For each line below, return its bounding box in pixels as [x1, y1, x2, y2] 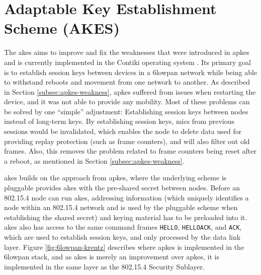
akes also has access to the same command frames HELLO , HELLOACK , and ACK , [4, 222, 242, 232]
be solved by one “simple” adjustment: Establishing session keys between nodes [4, 106, 248, 116]
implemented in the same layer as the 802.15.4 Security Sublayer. [4, 261, 205, 271]
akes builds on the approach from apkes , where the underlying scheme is [4, 172, 227, 183]
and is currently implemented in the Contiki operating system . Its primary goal [4, 56, 251, 67]
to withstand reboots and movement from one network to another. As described [4, 77, 250, 87]
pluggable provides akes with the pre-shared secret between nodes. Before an [4, 182, 240, 193]
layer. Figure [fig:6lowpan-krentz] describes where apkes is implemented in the [4, 241, 244, 252]
